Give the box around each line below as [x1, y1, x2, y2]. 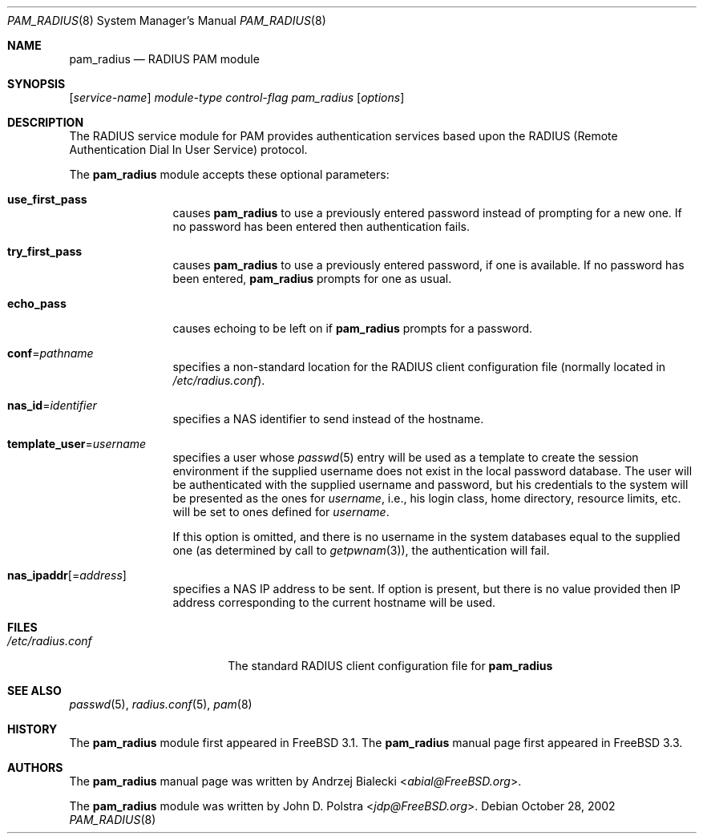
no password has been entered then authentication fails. [172, 220, 471, 233]
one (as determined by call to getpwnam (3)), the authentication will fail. [172, 543, 550, 557]
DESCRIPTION [7, 115, 84, 129]
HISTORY [7, 722, 58, 736]
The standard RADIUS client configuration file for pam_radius [228, 659, 553, 672]
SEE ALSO [7, 684, 62, 697]
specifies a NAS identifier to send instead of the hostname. [172, 412, 484, 426]
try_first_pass [7, 244, 83, 258]
